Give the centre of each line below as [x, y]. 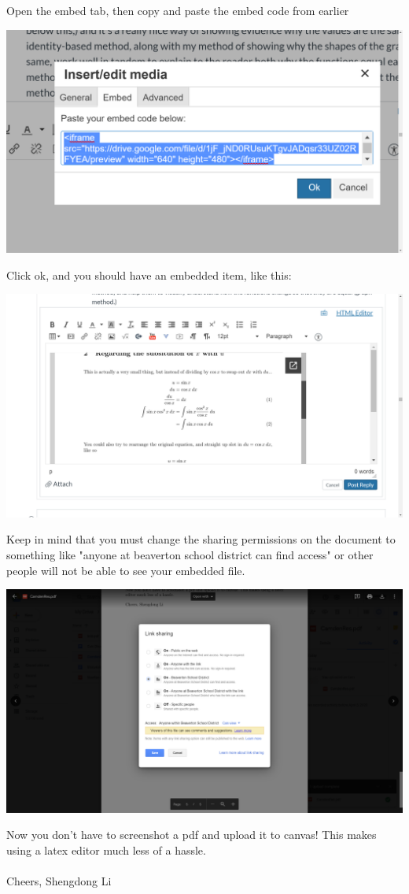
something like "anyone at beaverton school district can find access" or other [190, 554]
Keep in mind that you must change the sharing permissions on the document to [201, 539]
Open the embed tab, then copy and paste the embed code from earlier [178, 10]
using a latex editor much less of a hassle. [106, 849]
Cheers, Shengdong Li [59, 881]
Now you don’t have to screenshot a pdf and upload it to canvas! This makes [192, 835]
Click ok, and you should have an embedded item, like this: [149, 275]
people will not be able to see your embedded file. [126, 570]
